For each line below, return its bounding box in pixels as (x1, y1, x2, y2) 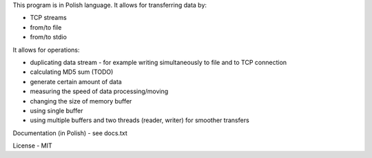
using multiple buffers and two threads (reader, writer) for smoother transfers (30, 116, 249, 124)
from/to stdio (30, 33, 67, 41)
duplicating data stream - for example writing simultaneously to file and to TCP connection (30, 58, 287, 66)
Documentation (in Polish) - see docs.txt (12, 128, 127, 137)
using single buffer (30, 106, 83, 115)
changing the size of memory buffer (30, 97, 132, 105)
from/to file (30, 23, 62, 31)
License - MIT (12, 141, 53, 150)
